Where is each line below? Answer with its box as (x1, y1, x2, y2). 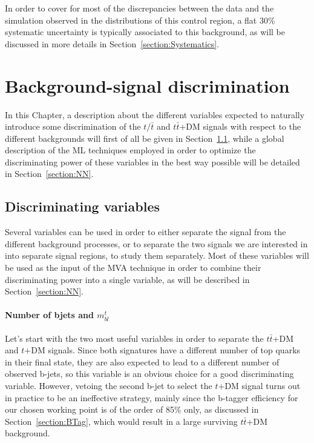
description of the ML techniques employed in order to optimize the (5, 144, 256, 156)
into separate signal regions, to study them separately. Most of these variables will (5, 249, 309, 262)
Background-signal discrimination (5, 73, 290, 98)
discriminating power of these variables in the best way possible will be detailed (5, 155, 300, 168)
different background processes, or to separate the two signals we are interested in (5, 237, 308, 250)
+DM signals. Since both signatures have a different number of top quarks (24, 344, 301, 356)
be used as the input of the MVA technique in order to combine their (5, 261, 261, 274)
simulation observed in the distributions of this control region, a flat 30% (5, 13, 275, 26)
